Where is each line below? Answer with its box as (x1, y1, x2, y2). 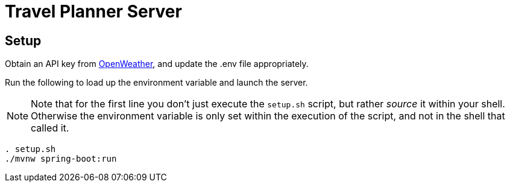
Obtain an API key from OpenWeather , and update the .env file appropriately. (5, 59, 309, 69)
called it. (31, 122, 69, 135)
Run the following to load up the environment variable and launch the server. (5, 77, 308, 88)
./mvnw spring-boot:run (5, 154, 117, 164)
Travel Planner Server (5, 1, 182, 22)
